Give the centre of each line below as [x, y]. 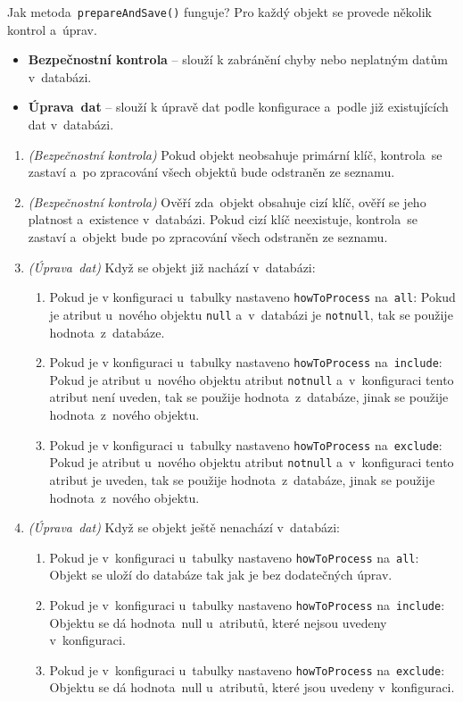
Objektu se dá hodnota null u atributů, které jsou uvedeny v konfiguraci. [252, 687]
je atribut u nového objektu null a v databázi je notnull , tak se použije [251, 314]
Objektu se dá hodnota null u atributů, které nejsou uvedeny [218, 622]
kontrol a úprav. [52, 29]
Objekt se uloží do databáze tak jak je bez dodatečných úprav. [221, 575]
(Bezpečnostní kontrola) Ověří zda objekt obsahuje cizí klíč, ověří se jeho [227, 201]
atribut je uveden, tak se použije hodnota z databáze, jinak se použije [242, 479]
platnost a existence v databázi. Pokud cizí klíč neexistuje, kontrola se [223, 219]
